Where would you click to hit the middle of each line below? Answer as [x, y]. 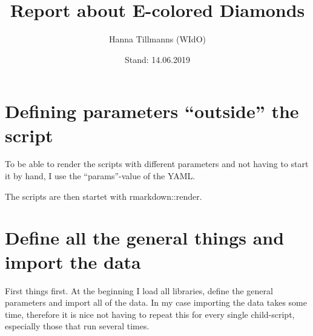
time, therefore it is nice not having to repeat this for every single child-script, [150, 314]
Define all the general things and [145, 238]
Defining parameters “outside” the [152, 111]
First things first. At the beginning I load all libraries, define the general [139, 290]
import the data [73, 261]
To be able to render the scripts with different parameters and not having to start [157, 164]
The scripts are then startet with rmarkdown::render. [104, 196]
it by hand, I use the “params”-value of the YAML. [100, 176]
